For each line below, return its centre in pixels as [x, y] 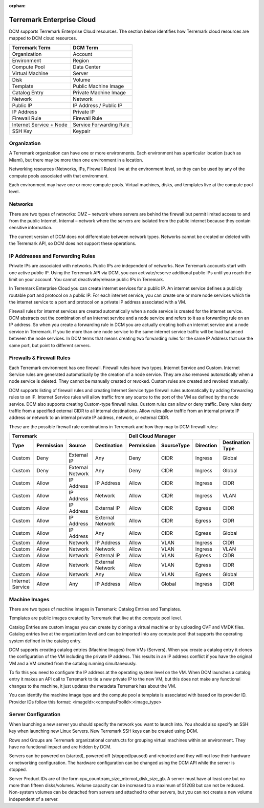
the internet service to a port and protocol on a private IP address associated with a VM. [98, 302]
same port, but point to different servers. [50, 345]
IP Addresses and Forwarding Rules [52, 256]
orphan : [17, 6]
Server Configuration [35, 715]
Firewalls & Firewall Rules [40, 358]
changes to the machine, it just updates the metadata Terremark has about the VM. [93, 686]
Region [81, 60]
